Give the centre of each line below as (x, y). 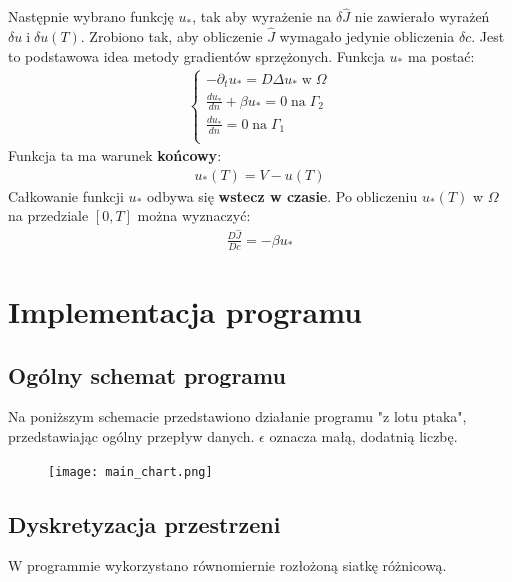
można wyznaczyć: (194, 215)
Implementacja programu (185, 310)
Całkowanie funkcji (66, 195)
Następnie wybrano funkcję (91, 16)
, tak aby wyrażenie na (262, 16)
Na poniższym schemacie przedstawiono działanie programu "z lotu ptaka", (237, 416)
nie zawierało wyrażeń (422, 16)
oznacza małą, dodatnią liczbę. (363, 435)
